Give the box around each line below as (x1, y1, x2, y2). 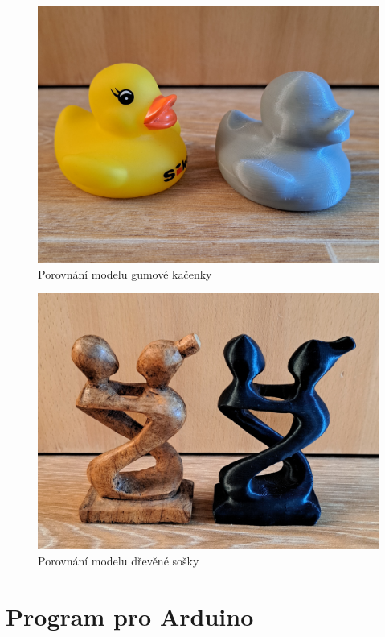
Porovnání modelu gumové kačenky (38, 265, 212, 282)
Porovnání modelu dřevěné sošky (38, 552, 199, 569)
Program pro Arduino (6, 599, 254, 632)
